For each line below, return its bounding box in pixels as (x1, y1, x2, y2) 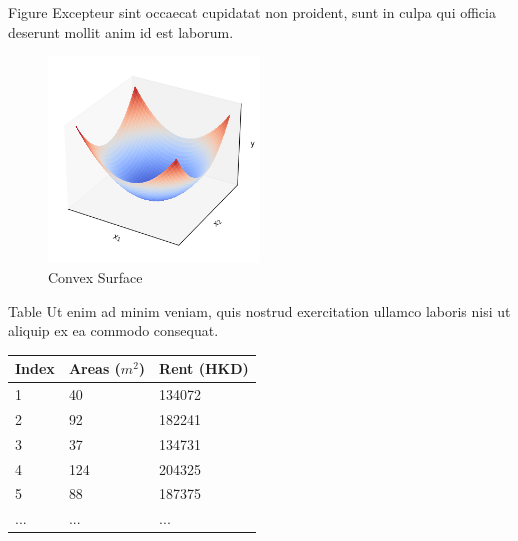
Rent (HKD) (159, 358, 249, 379)
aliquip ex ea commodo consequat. (8, 320, 219, 341)
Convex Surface (48, 266, 143, 287)
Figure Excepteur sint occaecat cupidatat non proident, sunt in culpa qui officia (8, 2, 496, 22)
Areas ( (68, 358, 121, 379)
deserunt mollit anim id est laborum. (8, 21, 234, 42)
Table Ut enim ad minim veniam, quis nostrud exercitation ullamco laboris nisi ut (8, 300, 511, 321)
